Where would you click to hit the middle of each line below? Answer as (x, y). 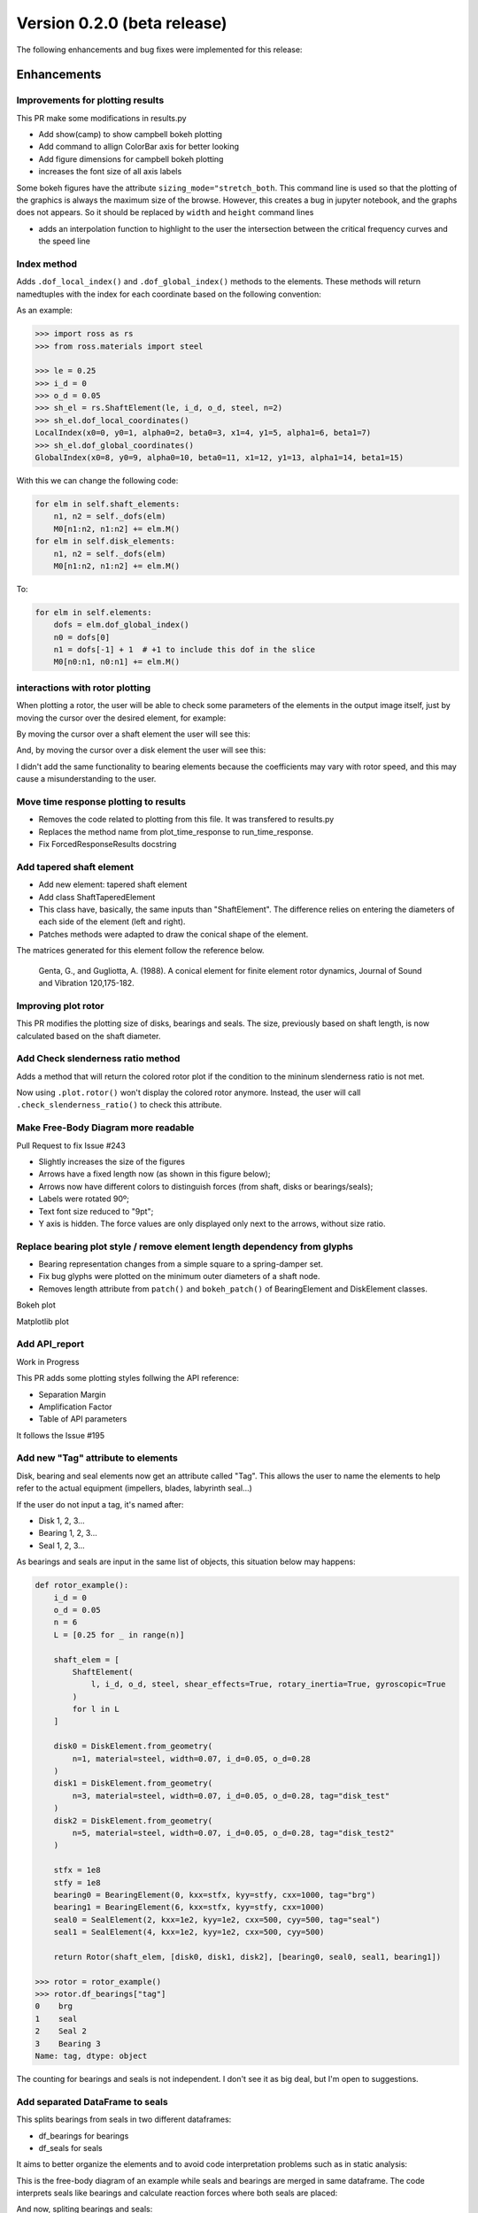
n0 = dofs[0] (82, 637)
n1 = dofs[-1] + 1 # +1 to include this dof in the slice (185, 650)
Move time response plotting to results (101, 801)
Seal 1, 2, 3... (62, 1546)
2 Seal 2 (61, 2031)
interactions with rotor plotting (84, 688)
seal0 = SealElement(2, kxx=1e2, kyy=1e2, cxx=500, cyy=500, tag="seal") (217, 1920)
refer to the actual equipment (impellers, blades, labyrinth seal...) (134, 1488)
